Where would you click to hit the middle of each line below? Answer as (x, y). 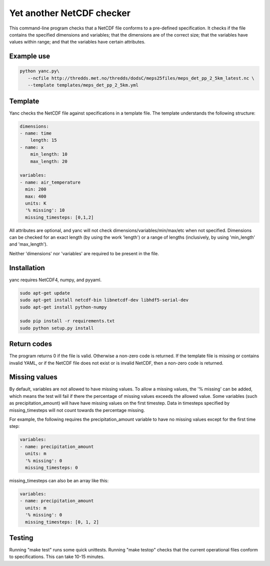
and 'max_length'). (28, 244)
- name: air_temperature (50, 182)
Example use (30, 56)
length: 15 (43, 140)
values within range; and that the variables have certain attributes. (77, 42)
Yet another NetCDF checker (70, 13)
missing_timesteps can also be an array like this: (59, 480)
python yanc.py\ (40, 71)
